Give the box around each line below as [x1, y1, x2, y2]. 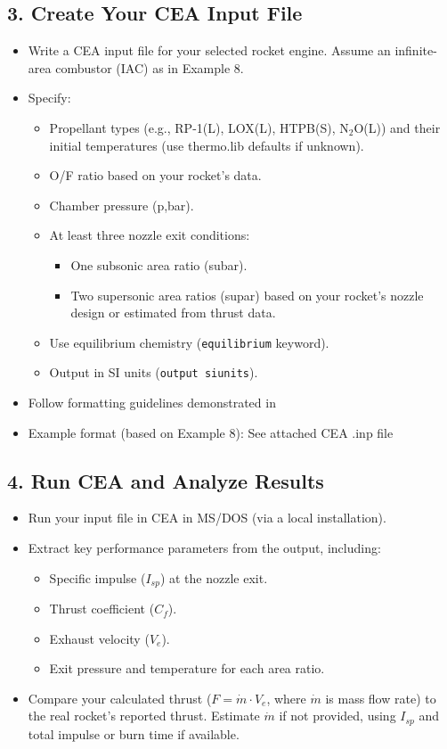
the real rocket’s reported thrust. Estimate [28, 706, 260, 725]
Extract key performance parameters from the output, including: [28, 539, 381, 557]
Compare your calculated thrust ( [28, 688, 212, 707]
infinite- [394, 41, 437, 60]
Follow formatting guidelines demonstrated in [28, 393, 276, 412]
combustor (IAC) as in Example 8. [55, 58, 244, 77]
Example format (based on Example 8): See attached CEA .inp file [28, 423, 394, 441]
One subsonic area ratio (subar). [70, 255, 248, 274]
